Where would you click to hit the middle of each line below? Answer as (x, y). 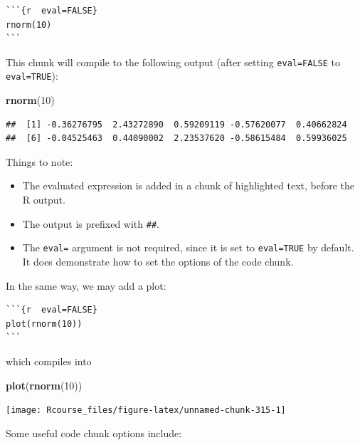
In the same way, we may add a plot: (86, 285)
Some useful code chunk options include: (94, 433)
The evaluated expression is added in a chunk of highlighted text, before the (189, 185)
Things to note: (39, 161)
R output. (44, 200)
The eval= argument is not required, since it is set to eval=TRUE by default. (188, 247)
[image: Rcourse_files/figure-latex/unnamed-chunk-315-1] (146, 410)
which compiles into (49, 361)
